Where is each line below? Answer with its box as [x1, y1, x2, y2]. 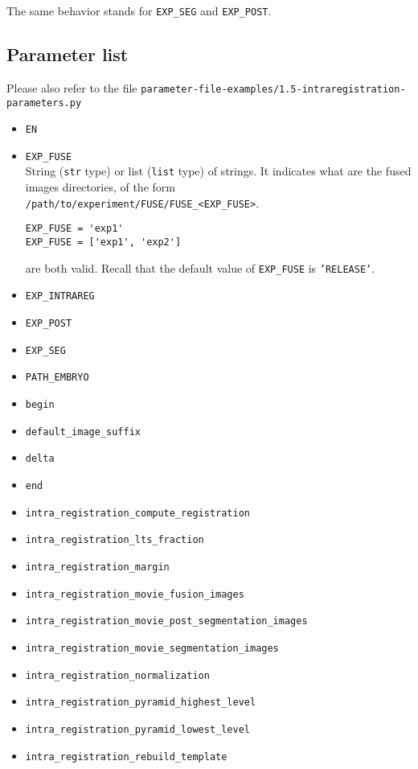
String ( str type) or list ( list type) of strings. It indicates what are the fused [25, 162, 412, 179]
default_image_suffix [25, 426, 141, 438]
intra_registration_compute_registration [25, 507, 250, 519]
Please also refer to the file [6, 79, 137, 96]
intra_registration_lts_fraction [25, 534, 204, 546]
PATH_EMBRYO [25, 372, 89, 384]
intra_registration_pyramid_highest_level [25, 697, 256, 709]
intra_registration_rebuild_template [25, 750, 227, 763]
